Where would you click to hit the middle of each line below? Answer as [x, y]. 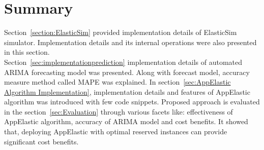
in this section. [27, 52]
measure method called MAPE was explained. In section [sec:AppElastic [118, 82]
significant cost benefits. [41, 141]
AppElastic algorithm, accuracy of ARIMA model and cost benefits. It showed [126, 121]
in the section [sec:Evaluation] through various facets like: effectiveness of [119, 111]
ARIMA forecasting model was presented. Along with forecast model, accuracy [127, 72]
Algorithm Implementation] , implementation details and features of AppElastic [127, 91]
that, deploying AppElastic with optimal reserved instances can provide [116, 132]
